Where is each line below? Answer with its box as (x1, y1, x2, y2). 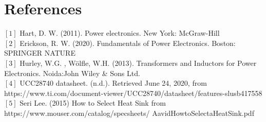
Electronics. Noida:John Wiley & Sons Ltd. (4, 67, 140, 78)
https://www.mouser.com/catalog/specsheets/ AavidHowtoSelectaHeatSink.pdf (4, 107, 254, 118)
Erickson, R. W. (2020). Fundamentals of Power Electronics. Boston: (20, 37, 236, 48)
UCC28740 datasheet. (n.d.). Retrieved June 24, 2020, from (20, 78, 207, 88)
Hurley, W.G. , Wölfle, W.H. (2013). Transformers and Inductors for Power (20, 57, 257, 68)
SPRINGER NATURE (4, 47, 75, 58)
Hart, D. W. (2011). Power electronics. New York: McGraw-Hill (20, 28, 220, 38)
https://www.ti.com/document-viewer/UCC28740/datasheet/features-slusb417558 (4, 87, 262, 98)
